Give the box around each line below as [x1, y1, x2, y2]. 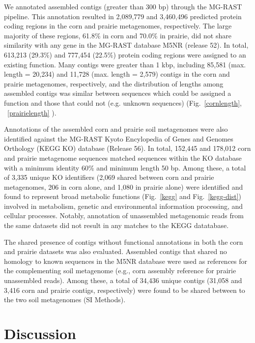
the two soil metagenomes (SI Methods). [4, 294, 126, 305]
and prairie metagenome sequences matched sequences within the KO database [4, 152, 242, 163]
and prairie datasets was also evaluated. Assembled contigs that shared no [4, 246, 227, 257]
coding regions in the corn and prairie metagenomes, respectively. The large [4, 21, 232, 31]
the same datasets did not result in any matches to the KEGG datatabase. [4, 220, 229, 230]
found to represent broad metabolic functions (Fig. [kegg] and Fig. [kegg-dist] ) [4, 191, 242, 201]
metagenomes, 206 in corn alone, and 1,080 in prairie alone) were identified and [4, 181, 243, 192]
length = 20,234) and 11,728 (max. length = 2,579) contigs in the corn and [4, 69, 230, 79]
